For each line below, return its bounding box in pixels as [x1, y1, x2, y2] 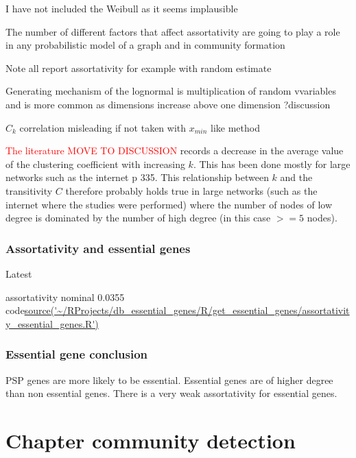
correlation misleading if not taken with [19, 120, 187, 134]
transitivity [5, 183, 53, 197]
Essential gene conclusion [5, 346, 148, 363]
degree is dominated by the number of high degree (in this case [5, 210, 271, 225]
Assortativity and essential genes [5, 239, 191, 256]
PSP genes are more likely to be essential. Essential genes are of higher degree [5, 372, 333, 387]
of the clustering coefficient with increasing [5, 156, 185, 171]
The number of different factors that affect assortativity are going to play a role [5, 24, 340, 38]
